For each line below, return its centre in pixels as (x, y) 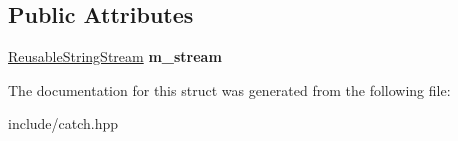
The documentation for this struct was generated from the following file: (229, 89)
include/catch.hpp (63, 123)
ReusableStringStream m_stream (115, 56)
